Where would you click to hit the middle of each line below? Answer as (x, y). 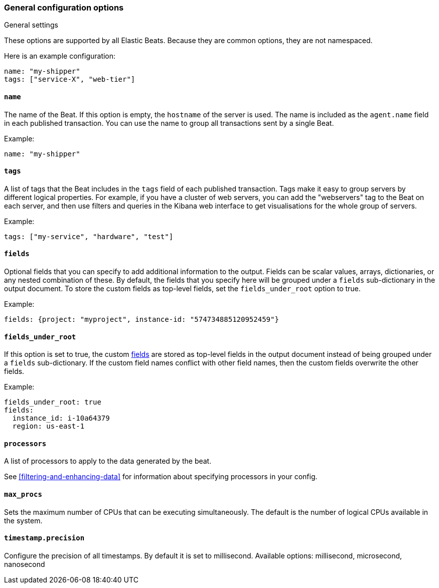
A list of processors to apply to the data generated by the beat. (108, 461)
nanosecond (25, 564)
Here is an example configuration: (60, 56)
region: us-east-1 (48, 426)
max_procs (23, 495)
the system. (23, 520)
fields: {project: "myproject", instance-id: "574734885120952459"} (141, 320)
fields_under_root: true (53, 402)
